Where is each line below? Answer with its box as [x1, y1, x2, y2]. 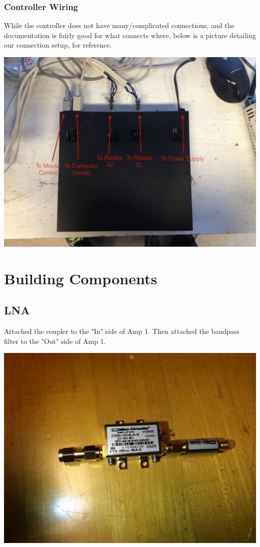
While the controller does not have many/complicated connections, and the [4, 20, 234, 31]
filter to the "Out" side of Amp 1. [4, 335, 106, 346]
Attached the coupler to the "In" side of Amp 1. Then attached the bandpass [4, 326, 239, 336]
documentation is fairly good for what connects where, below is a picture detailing [4, 30, 256, 40]
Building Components [4, 268, 157, 288]
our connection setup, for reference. [4, 40, 112, 50]
